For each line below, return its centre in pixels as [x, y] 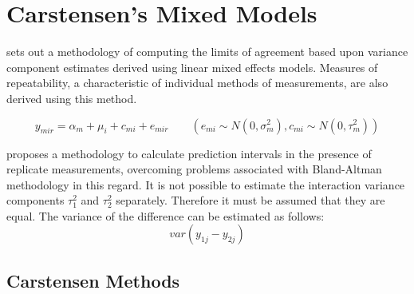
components [35, 200]
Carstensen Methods [93, 280]
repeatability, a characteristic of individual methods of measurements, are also [197, 83]
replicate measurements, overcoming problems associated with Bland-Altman [194, 169]
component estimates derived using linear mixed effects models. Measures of [192, 67]
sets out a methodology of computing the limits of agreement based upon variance [207, 52]
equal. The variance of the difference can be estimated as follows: [166, 215]
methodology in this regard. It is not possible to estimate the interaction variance [206, 184]
